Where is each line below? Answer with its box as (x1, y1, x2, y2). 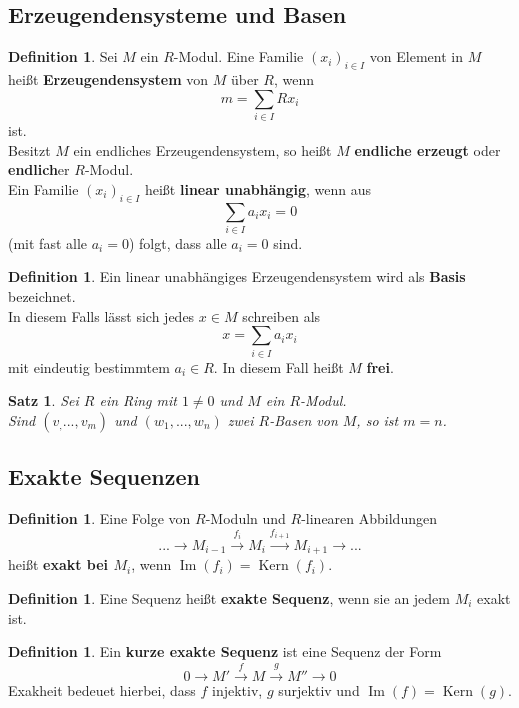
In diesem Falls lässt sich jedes (8, 305, 195, 326)
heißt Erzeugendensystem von (8, 69, 209, 89)
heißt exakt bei (8, 554, 109, 575)
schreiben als (242, 305, 321, 326)
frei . (366, 356, 394, 377)
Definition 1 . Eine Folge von (8, 507, 191, 528)
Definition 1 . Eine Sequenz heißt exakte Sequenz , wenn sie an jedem (8, 588, 450, 608)
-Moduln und (205, 507, 286, 528)
